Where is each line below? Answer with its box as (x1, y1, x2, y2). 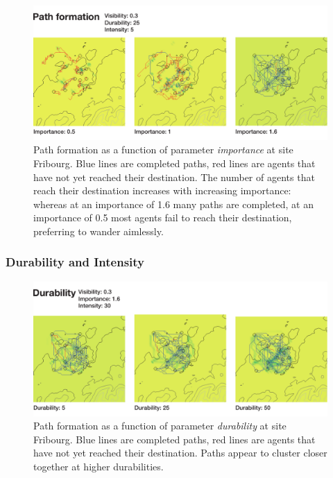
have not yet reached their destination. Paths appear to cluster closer (33, 445, 327, 460)
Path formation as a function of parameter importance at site (33, 142, 293, 157)
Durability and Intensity (6, 253, 145, 271)
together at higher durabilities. (33, 459, 164, 473)
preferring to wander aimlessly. (33, 223, 164, 238)
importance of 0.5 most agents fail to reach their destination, (33, 210, 292, 225)
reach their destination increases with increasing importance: (33, 183, 291, 198)
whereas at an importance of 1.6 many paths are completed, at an (33, 196, 314, 211)
